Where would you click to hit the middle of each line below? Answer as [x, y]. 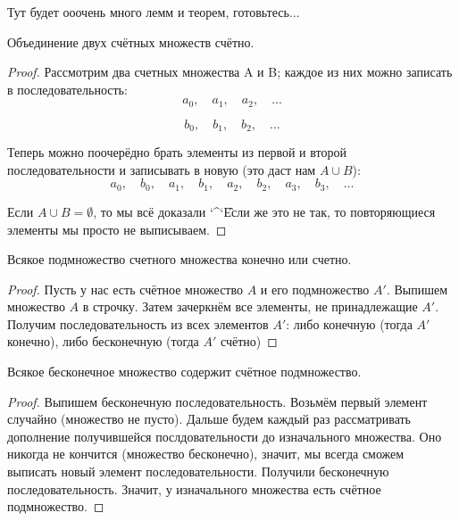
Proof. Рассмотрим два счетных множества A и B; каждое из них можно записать [230, 72]
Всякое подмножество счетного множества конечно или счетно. [179, 259]
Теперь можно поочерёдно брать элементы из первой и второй [177, 152]
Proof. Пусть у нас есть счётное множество [125, 289]
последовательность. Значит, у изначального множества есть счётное [194, 488]
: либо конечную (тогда [349, 323]
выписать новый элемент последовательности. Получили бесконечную [198, 471]
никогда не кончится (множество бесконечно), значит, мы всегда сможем [206, 454]
